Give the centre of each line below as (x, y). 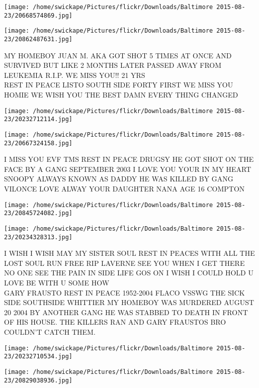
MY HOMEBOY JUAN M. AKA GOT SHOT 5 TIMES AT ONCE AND (118, 55)
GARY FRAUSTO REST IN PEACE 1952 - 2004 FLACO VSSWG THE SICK (124, 292)
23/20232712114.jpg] (38, 119)
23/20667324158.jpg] (38, 143)
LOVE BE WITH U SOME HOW (57, 282)
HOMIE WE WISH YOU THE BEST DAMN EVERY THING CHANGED (121, 94)
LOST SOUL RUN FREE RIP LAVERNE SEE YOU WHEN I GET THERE (124, 263)
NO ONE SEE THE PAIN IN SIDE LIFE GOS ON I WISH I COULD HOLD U (129, 273)
